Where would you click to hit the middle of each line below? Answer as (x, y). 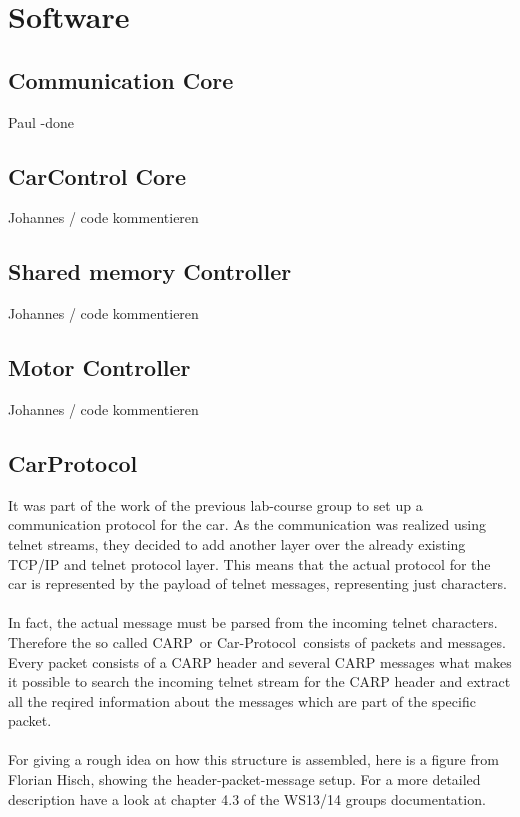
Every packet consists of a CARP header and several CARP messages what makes (260, 661)
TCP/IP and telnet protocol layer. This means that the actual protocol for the (249, 563)
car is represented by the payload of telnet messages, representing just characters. (257, 583)
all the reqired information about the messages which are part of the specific (242, 700)
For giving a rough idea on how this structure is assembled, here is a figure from (253, 759)
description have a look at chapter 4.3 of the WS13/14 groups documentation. (247, 798)
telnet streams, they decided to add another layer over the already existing (237, 543)
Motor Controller (99, 367)
